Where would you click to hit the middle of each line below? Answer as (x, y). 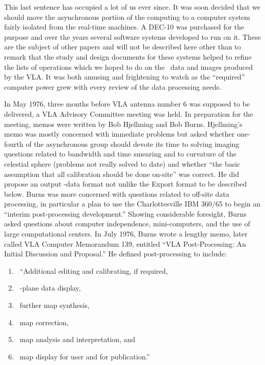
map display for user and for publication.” (85, 356)
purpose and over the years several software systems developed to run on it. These (132, 36)
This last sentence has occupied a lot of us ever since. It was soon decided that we (132, 7)
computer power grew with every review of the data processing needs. (113, 86)
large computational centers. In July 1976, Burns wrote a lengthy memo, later (126, 234)
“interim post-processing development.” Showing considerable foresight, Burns (125, 213)
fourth (14, 144)
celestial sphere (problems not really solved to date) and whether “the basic (122, 163)
